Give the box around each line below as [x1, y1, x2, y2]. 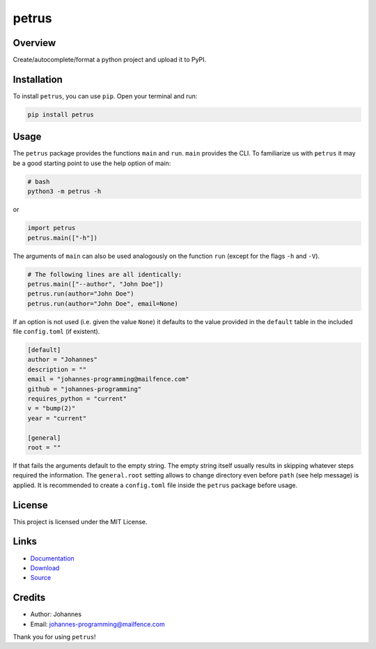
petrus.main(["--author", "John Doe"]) [27, 280, 164, 288]
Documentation [30, 554, 75, 563]
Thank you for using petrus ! [13, 633, 97, 641]
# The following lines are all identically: [27, 270, 182, 278]
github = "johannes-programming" [27, 385, 142, 393]
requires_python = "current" [27, 395, 127, 403]
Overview [13, 37, 56, 49]
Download [30, 563, 60, 572]
